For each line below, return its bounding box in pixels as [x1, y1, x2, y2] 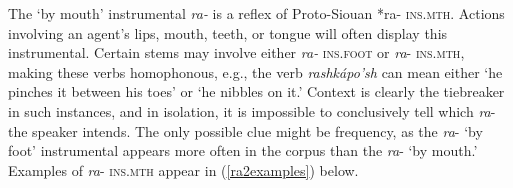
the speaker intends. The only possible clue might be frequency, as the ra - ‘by [8, 120, 483, 141]
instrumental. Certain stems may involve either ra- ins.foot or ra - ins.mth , [8, 42, 465, 63]
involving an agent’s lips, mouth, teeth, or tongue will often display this [8, 22, 448, 43]
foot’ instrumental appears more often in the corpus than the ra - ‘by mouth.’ [8, 140, 478, 161]
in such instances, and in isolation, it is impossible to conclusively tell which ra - [8, 100, 496, 121]
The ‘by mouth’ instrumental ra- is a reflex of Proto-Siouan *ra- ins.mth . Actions [8, 3, 505, 23]
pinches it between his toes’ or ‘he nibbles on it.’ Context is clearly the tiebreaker [8, 81, 505, 102]
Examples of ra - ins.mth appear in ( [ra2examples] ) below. [8, 159, 359, 180]
